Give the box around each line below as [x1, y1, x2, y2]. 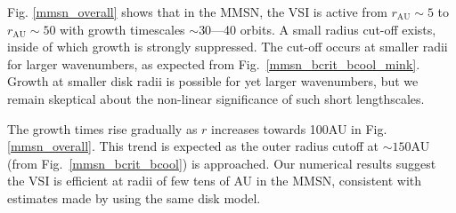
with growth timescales [60, 20, 185, 38]
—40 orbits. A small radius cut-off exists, [211, 20, 436, 38]
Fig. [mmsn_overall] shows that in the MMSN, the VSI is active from [7, 3, 387, 20]
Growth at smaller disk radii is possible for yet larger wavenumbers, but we [7, 72, 419, 91]
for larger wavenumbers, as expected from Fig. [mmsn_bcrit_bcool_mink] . [7, 54, 420, 73]
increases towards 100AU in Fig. [211, 119, 387, 138]
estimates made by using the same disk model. [7, 188, 261, 207]
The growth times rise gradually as [7, 119, 198, 138]
